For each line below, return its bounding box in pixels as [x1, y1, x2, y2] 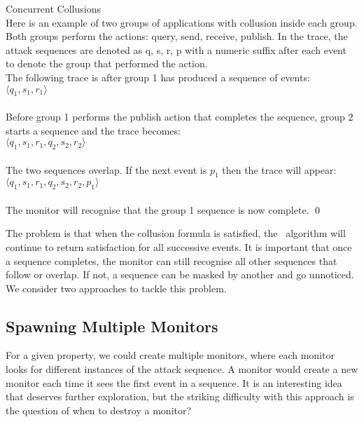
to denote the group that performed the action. [6, 56, 208, 71]
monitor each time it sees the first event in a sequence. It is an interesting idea [6, 375, 342, 390]
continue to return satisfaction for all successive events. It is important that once [6, 239, 352, 254]
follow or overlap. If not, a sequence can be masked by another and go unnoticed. [6, 267, 354, 282]
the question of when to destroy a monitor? [6, 402, 192, 417]
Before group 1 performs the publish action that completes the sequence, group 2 [6, 109, 353, 123]
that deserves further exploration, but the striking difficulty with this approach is [6, 389, 354, 404]
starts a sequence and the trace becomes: [6, 123, 181, 137]
